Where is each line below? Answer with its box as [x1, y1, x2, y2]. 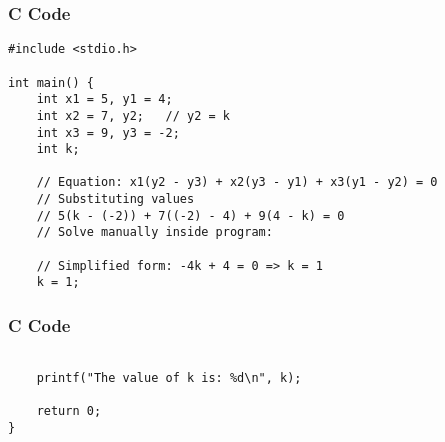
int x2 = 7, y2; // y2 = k [36, 108, 230, 123]
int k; [36, 142, 80, 157]
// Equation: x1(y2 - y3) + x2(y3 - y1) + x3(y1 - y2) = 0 [36, 175, 438, 190]
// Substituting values [36, 192, 195, 207]
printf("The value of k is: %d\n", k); [36, 370, 302, 385]
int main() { [8, 75, 94, 90]
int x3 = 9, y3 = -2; [36, 125, 180, 140]
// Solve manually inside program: [36, 225, 273, 240]
